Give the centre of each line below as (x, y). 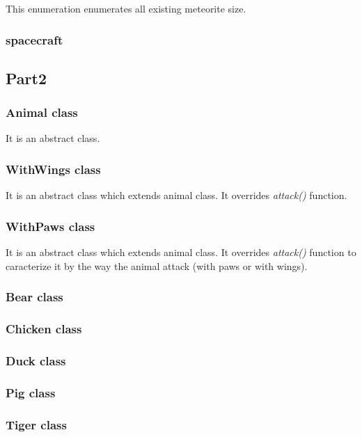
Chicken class (44, 329)
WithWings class (53, 169)
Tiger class (36, 424)
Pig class (31, 392)
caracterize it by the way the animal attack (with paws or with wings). (157, 265)
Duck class (36, 360)
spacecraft (34, 39)
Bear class (34, 297)
